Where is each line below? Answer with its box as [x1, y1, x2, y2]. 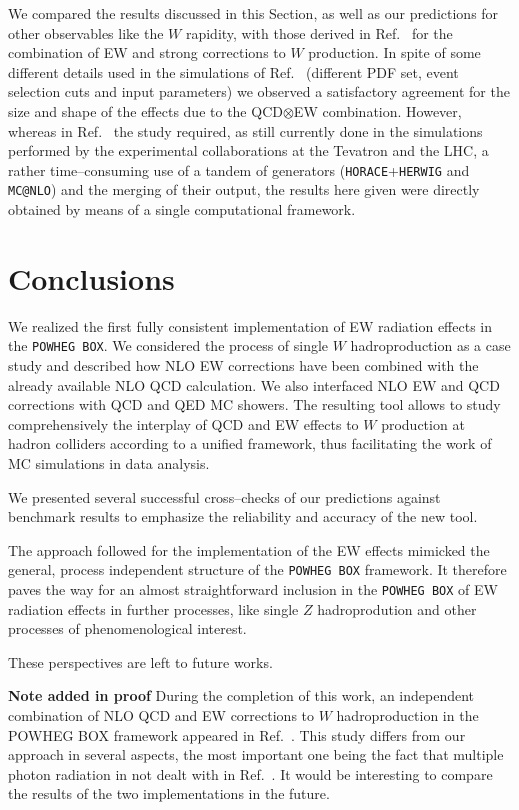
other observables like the [8, 22, 164, 43]
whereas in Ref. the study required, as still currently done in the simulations [8, 120, 483, 141]
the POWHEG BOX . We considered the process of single [8, 335, 329, 356]
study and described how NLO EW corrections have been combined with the [8, 355, 479, 376]
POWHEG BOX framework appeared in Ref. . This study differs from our [8, 724, 466, 745]
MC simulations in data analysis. [8, 453, 210, 473]
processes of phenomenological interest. [8, 618, 247, 639]
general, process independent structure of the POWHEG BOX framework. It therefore [8, 559, 507, 580]
